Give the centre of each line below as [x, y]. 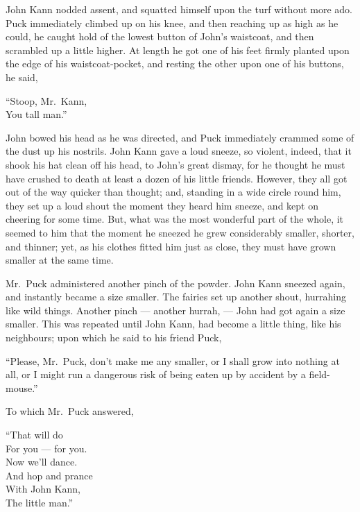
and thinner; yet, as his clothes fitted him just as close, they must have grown [171, 246]
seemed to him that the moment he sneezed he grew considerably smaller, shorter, [180, 232]
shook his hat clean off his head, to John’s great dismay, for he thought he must [175, 164]
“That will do [34, 435]
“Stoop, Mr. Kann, [46, 100]
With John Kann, [43, 489]
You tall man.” [36, 114]
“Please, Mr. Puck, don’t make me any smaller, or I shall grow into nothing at [173, 360]
